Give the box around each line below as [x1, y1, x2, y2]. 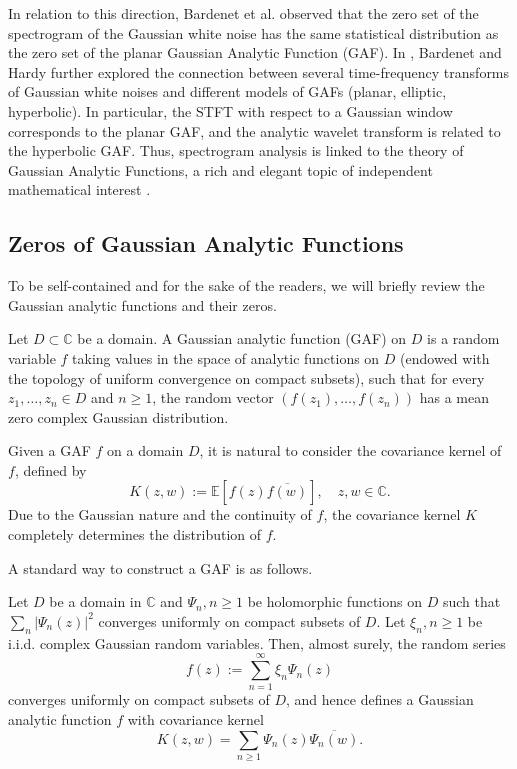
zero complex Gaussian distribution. [8, 406, 229, 427]
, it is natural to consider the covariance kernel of [199, 440, 502, 461]
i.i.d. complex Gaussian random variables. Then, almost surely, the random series [8, 632, 506, 653]
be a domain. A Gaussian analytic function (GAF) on [77, 328, 407, 349]
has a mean [419, 387, 489, 408]
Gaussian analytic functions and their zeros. [8, 294, 277, 315]
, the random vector [152, 387, 274, 408]
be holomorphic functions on [247, 591, 423, 612]
